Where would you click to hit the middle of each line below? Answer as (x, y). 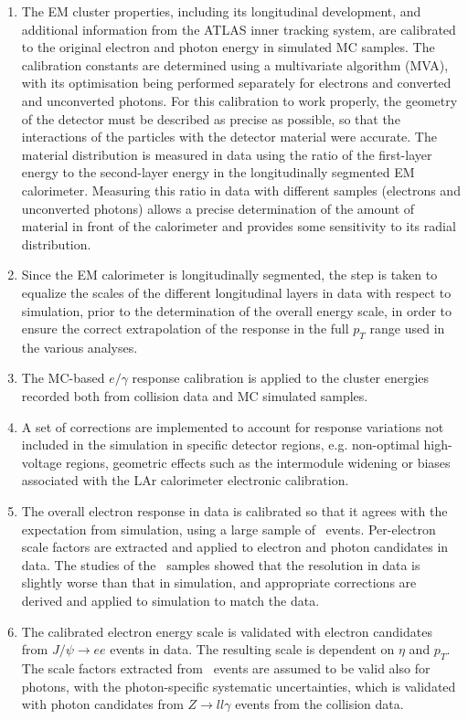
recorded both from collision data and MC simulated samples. (195, 396)
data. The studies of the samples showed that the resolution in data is (221, 564)
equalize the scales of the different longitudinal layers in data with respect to (236, 292)
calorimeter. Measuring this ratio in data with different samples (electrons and (241, 190)
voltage (42, 462)
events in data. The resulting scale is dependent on (252, 649)
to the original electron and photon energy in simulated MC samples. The (228, 47)
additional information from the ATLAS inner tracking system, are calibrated (239, 29)
